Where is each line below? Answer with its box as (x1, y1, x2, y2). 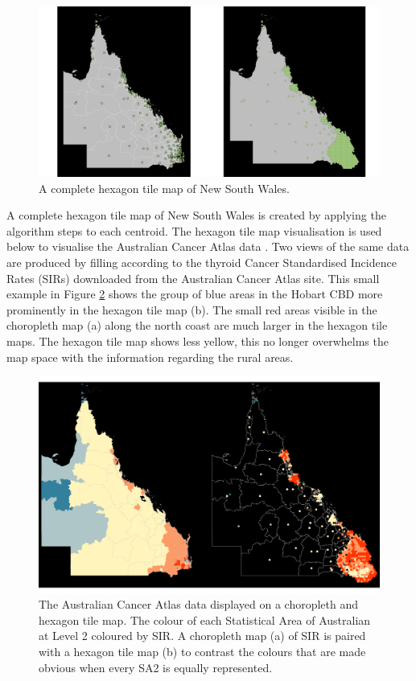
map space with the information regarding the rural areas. (6, 348, 294, 365)
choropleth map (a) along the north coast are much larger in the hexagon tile (6, 317, 388, 334)
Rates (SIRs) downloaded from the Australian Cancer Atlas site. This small (6, 269, 380, 286)
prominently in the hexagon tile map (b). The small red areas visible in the (6, 301, 377, 318)
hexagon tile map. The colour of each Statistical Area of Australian (39, 611, 371, 628)
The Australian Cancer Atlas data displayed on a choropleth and (39, 596, 359, 613)
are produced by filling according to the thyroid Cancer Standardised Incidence (6, 253, 397, 270)
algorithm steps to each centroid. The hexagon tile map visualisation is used (6, 222, 382, 239)
